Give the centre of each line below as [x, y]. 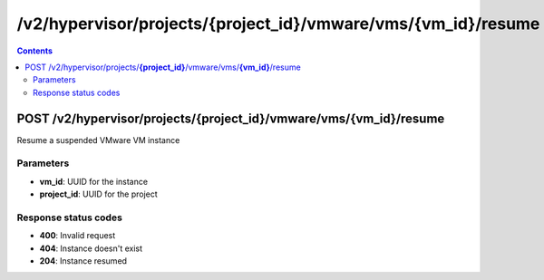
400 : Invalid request [78, 236]
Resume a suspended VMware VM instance [98, 140]
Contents [35, 51]
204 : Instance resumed [83, 261]
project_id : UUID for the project [98, 194]
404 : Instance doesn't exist [91, 248]
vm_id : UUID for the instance [94, 181]
